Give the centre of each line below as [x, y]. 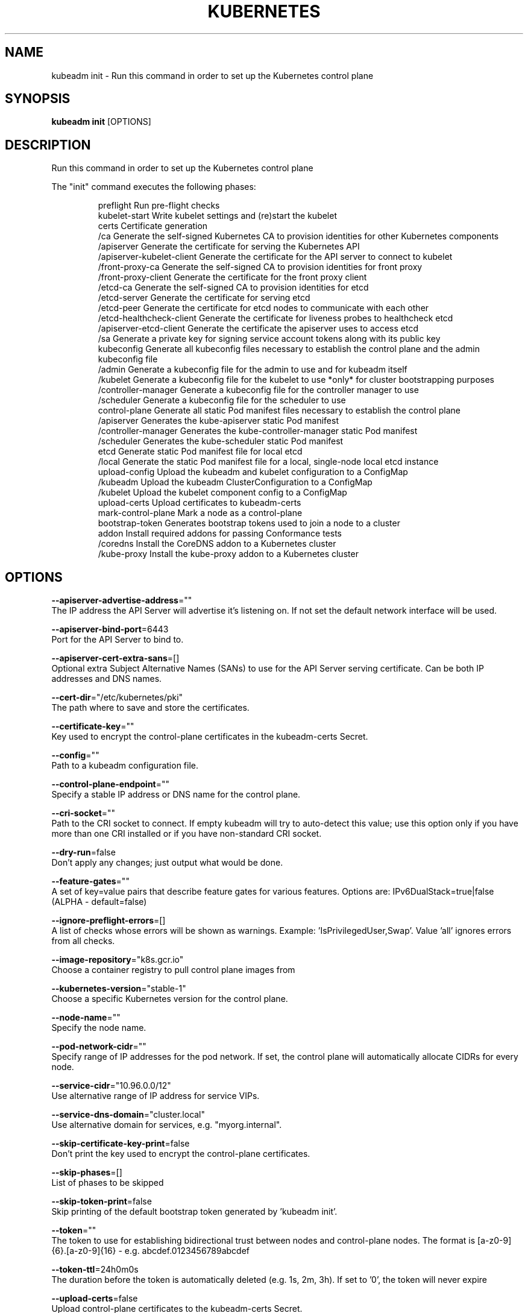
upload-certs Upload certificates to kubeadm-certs [200, 503]
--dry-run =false [83, 852]
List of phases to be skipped [108, 1183]
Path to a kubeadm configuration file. [125, 766]
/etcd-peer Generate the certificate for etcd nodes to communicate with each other [263, 308]
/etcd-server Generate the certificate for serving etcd [204, 298]
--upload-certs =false [95, 1299]
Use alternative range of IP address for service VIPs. [156, 1096]
